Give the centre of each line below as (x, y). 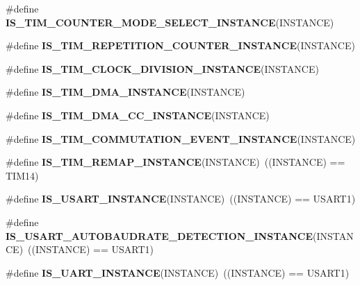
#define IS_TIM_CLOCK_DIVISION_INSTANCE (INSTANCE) (162, 68)
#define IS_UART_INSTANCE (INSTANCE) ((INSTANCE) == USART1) (178, 272)
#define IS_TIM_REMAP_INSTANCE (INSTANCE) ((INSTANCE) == (175, 162)
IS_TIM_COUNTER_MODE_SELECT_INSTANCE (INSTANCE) (170, 22)
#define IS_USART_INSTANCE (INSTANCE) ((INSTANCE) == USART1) (181, 199)
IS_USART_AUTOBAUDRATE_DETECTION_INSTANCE (159, 235)
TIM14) (22, 175)
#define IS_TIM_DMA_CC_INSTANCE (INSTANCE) (138, 115)
